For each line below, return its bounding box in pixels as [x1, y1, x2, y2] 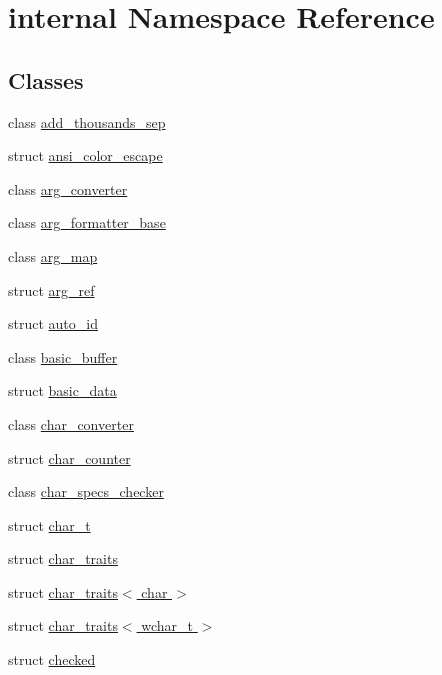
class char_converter [8, 413, 134, 434]
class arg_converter [8, 178, 128, 199]
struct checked [8, 649, 96, 670]
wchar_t [141, 615, 194, 636]
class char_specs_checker [8, 481, 164, 502]
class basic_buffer [8, 346, 118, 367]
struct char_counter [8, 447, 131, 468]
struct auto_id [8, 313, 98, 334]
